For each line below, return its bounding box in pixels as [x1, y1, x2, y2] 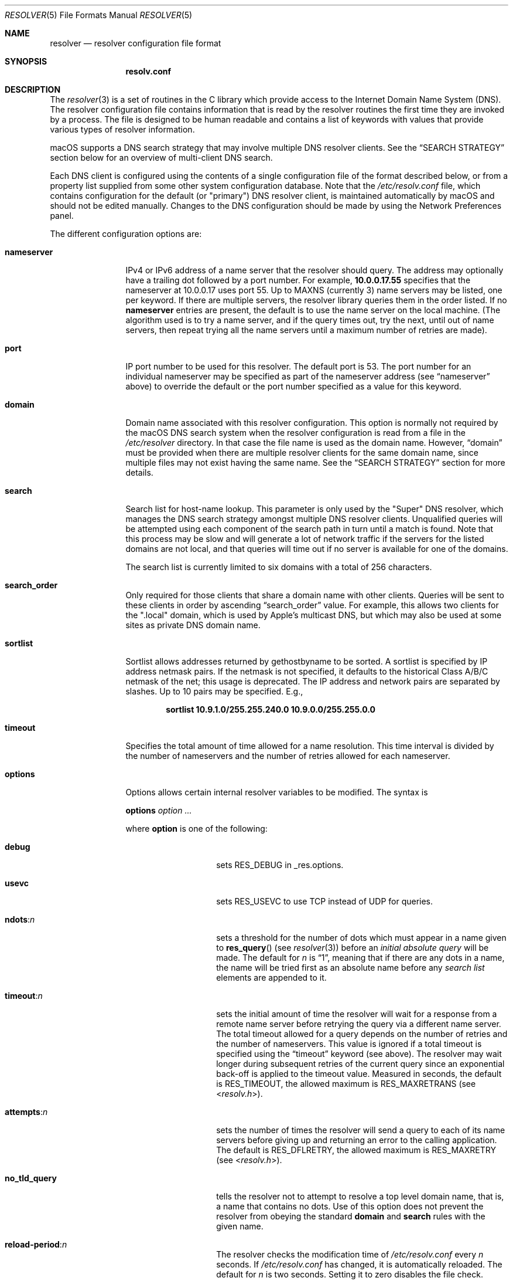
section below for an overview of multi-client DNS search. [50, 152, 273, 162]
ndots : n [5, 914, 35, 924]
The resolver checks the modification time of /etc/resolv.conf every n [216, 1249, 484, 1259]
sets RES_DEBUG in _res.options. [216, 860, 344, 870]
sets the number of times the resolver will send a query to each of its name [216, 1125, 505, 1135]
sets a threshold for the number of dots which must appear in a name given [216, 933, 507, 943]
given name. [216, 1221, 264, 1231]
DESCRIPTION [5, 84, 61, 94]
